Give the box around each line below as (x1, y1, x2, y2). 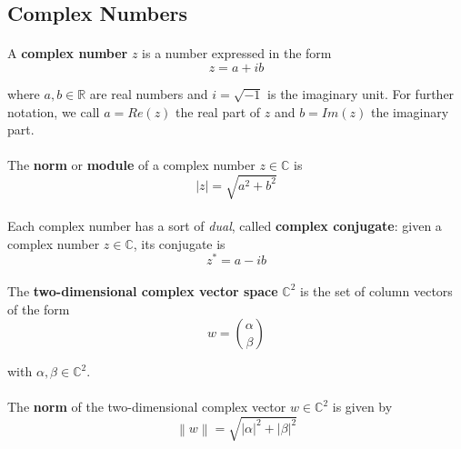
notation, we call (7, 102, 100, 121)
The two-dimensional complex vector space (7, 281, 278, 300)
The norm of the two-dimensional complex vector (7, 397, 286, 416)
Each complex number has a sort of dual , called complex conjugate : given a (7, 216, 442, 235)
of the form (7, 299, 70, 318)
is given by (332, 397, 393, 416)
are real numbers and (89, 84, 208, 103)
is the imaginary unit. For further (267, 84, 455, 103)
